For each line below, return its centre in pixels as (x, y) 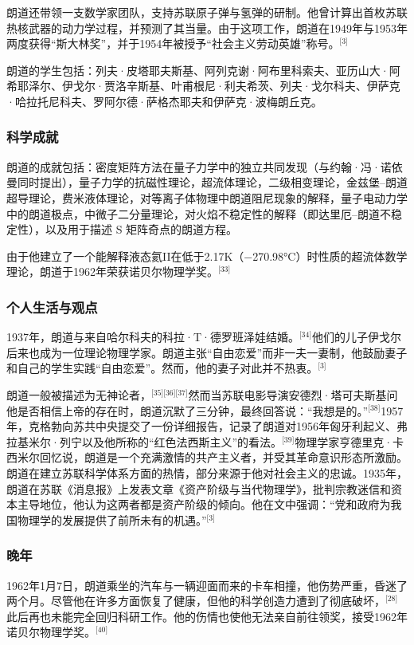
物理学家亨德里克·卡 (350, 441)
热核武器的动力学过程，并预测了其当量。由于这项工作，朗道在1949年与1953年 (207, 28)
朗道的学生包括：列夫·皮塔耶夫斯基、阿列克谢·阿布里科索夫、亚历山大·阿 (203, 70)
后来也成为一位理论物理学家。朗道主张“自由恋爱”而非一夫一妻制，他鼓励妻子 (207, 352)
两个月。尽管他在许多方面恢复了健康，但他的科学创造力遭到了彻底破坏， (196, 601)
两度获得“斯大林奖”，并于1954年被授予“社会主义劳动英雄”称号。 (173, 43)
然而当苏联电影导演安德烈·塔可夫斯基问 (293, 394)
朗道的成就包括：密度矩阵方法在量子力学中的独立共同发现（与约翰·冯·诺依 (205, 166)
